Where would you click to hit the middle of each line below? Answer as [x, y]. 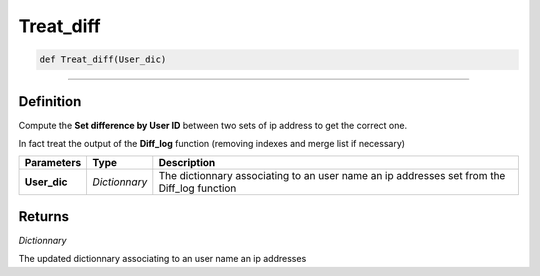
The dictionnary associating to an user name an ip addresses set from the [332, 176]
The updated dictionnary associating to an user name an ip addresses [162, 259]
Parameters [53, 163]
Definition [50, 101]
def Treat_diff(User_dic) [103, 59]
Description [187, 163]
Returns [44, 216]
